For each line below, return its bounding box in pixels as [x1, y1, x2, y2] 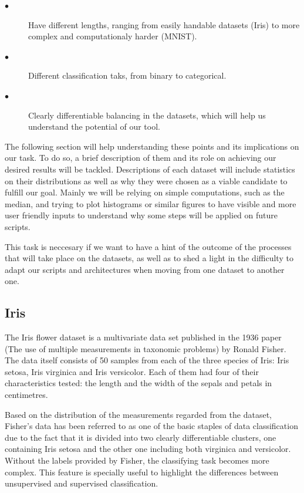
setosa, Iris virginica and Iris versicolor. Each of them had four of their [5, 365, 259, 377]
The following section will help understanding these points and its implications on [5, 140, 299, 152]
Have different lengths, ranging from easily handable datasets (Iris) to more [28, 18, 300, 31]
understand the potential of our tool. [28, 120, 160, 133]
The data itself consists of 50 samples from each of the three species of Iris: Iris [5, 354, 289, 366]
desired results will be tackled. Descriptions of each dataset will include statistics [5, 163, 295, 175]
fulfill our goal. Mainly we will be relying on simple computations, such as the [5, 186, 285, 198]
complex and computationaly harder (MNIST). [28, 30, 197, 42]
